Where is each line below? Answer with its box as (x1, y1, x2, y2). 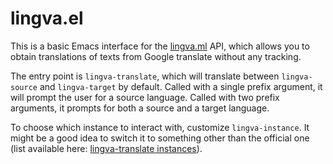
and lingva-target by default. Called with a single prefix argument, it (39, 80, 323, 92)
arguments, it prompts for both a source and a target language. (10, 102, 270, 114)
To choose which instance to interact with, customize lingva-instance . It (10, 121, 310, 133)
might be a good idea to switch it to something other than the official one (10, 132, 310, 144)
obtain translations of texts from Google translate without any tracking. (10, 50, 302, 62)
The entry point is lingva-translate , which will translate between (10, 70, 280, 82)
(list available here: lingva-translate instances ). (10, 142, 203, 154)
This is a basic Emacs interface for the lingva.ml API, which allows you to (10, 40, 310, 52)
